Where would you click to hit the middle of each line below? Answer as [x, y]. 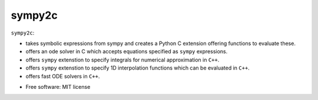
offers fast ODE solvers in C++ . [63, 76]
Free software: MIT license [58, 87]
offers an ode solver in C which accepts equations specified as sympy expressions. [127, 51]
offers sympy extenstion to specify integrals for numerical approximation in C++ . [122, 60]
